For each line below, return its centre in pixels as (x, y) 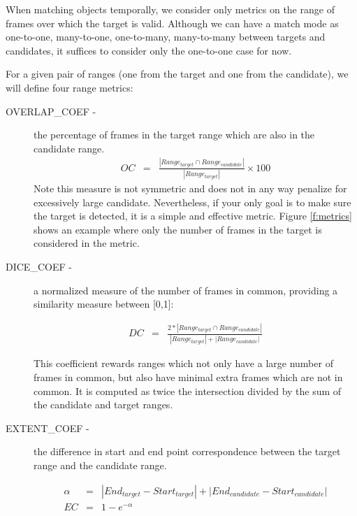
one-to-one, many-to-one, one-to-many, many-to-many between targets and (166, 37)
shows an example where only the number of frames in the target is (178, 229)
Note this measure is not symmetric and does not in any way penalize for (190, 188)
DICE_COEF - (39, 266)
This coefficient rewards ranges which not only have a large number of (183, 363)
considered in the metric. (87, 243)
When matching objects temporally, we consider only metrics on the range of (170, 9)
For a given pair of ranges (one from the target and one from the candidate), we (177, 74)
